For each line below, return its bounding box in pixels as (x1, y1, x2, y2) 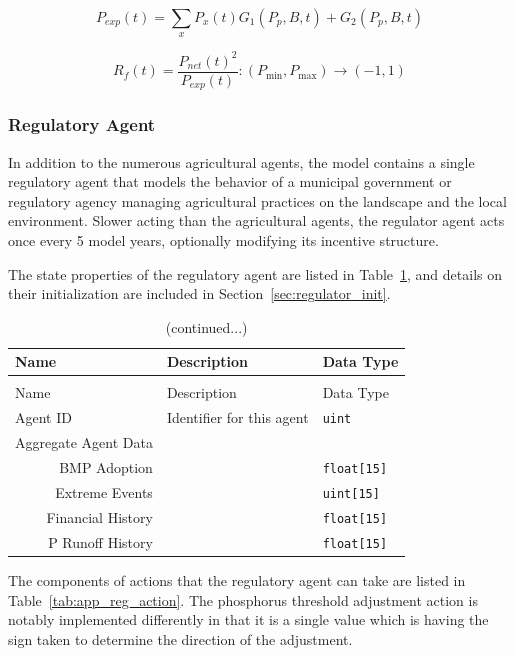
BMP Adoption (59, 457, 153, 478)
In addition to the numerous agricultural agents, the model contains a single (8, 151, 475, 172)
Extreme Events (55, 482, 153, 502)
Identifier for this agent (166, 407, 309, 428)
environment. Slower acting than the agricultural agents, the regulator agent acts (8, 210, 505, 231)
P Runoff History (48, 531, 153, 552)
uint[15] (322, 486, 380, 501)
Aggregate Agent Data (15, 432, 153, 453)
